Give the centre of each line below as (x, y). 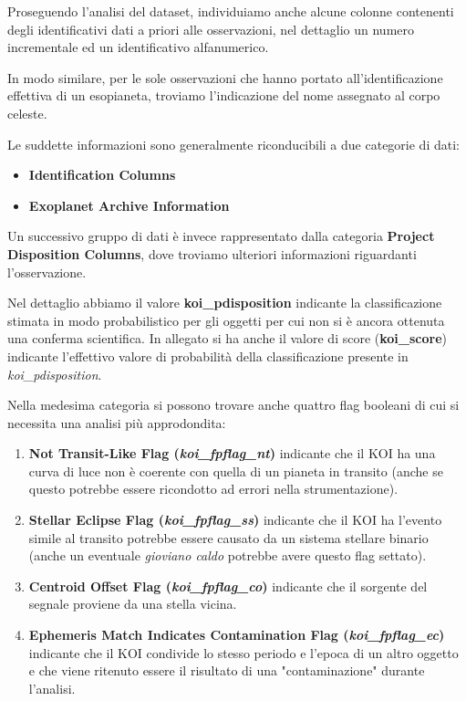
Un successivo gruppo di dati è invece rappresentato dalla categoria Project (221, 236)
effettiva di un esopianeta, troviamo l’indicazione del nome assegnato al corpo (224, 95)
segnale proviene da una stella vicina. (133, 604)
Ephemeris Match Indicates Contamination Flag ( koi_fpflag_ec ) (237, 635)
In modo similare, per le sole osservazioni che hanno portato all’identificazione (225, 77)
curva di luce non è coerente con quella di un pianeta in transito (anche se (236, 471)
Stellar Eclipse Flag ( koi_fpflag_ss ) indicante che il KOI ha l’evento (235, 520)
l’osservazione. (47, 272)
